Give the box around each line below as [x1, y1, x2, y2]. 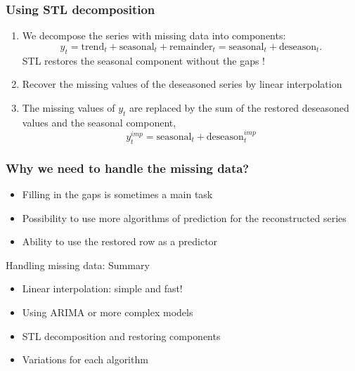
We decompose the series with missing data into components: [22, 28, 286, 43]
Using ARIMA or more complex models [22, 304, 193, 319]
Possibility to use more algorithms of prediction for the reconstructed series [22, 210, 347, 225]
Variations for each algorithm [22, 352, 148, 367]
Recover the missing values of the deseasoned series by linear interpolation [22, 77, 342, 91]
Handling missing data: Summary [6, 257, 150, 272]
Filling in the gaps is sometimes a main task [22, 187, 213, 202]
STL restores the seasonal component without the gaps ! [22, 53, 265, 67]
